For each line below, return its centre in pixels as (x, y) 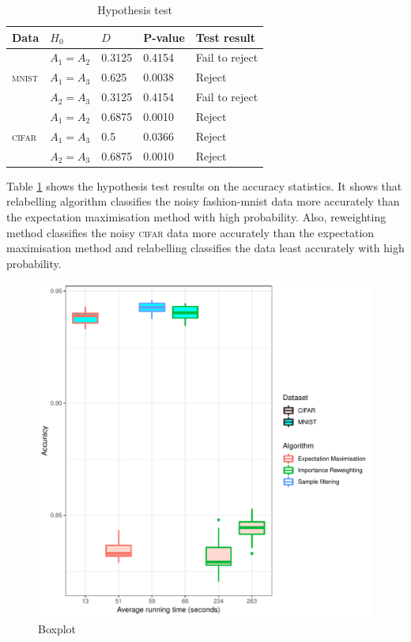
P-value (164, 37)
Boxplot (57, 628)
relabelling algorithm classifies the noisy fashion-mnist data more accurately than (203, 201)
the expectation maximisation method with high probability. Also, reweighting (196, 216)
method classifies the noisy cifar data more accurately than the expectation (190, 232)
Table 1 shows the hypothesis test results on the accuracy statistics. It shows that (204, 185)
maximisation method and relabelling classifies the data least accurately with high (205, 248)
